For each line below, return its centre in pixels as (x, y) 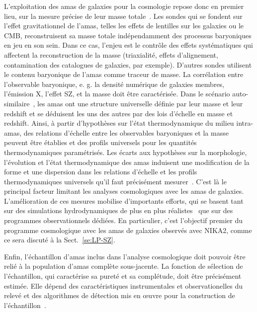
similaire (17, 103)
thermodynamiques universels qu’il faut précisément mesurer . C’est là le (115, 181)
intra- (245, 123)
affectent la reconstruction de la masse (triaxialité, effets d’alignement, (111, 54)
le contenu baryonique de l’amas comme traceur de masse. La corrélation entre (124, 74)
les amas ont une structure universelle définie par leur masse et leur (140, 103)
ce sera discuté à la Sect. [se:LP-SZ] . (60, 240)
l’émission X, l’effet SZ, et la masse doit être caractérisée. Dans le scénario (117, 94)
